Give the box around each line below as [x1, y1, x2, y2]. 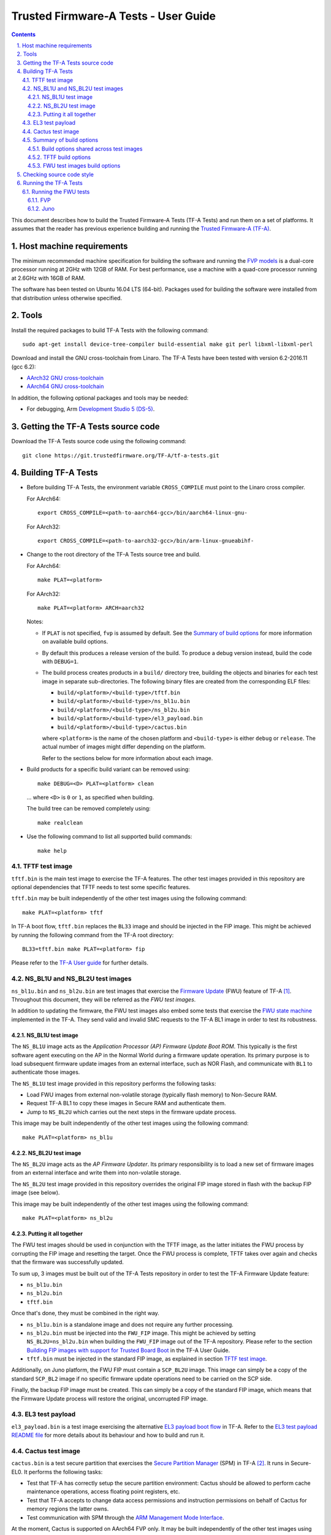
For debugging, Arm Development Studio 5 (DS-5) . [26, 405, 155, 413]
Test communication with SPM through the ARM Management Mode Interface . [26, 1514, 224, 1521]
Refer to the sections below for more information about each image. [42, 754, 213, 761]
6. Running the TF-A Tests [17, 179, 83, 187]
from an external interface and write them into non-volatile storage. [11, 1169, 181, 1176]
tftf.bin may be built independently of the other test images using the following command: [11, 895, 247, 902]
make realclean [37, 819, 83, 826]
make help [37, 847, 67, 854]
